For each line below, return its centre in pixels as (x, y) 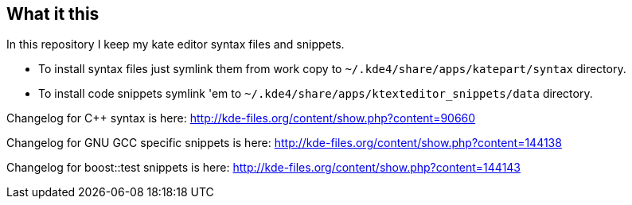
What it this (53, 14)
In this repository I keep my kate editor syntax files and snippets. (176, 44)
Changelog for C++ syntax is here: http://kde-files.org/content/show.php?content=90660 (241, 118)
